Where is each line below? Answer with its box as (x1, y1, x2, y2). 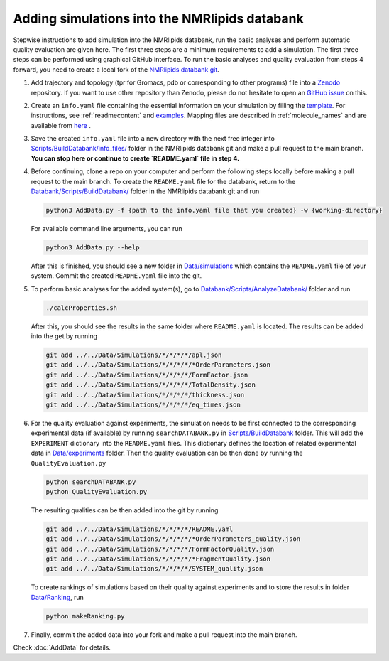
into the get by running (31, 332, 98, 340)
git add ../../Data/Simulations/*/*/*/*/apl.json (45, 351, 222, 359)
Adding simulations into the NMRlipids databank (13, 11, 305, 26)
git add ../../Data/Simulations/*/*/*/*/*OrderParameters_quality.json (45, 535, 301, 543)
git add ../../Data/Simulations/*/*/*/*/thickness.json (45, 391, 245, 399)
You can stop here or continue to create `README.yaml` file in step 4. (31, 154, 240, 163)
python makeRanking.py (45, 612, 125, 620)
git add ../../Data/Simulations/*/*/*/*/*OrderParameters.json (45, 361, 271, 369)
